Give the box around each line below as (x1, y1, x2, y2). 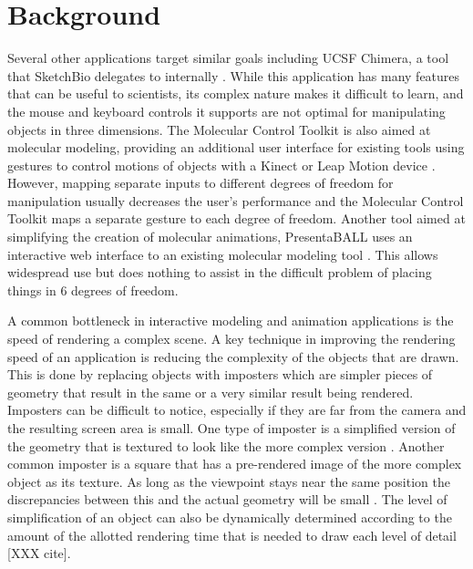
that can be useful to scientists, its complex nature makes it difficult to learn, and (7, 84, 464, 103)
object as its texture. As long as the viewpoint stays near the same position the (7, 471, 450, 491)
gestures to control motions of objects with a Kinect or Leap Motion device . (7, 155, 436, 174)
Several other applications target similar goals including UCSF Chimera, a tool (7, 48, 449, 67)
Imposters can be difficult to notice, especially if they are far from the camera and (7, 400, 467, 419)
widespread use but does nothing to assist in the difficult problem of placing (7, 263, 432, 282)
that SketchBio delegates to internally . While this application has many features (7, 66, 460, 85)
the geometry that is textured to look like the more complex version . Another (7, 436, 445, 455)
